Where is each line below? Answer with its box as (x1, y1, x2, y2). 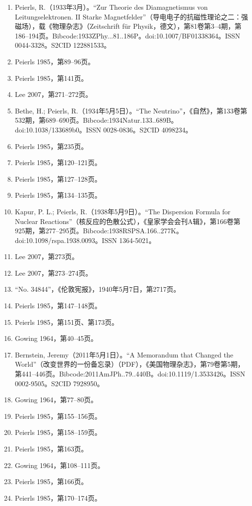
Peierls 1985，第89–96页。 (15, 56, 95, 66)
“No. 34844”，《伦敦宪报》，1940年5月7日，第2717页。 (15, 284, 181, 294)
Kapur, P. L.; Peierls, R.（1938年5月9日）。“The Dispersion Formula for (15, 206, 231, 216)
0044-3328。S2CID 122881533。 (15, 40, 111, 50)
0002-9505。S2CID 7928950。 (15, 378, 104, 388)
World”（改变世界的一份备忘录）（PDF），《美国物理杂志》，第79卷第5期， (15, 359, 245, 369)
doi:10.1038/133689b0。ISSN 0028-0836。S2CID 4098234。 (15, 124, 192, 134)
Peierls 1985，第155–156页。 (15, 411, 101, 421)
